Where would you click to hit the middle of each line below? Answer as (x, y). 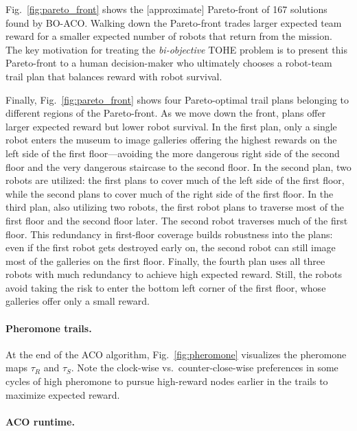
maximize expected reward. (63, 394)
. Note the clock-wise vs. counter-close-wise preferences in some (205, 368)
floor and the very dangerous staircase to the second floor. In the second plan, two (178, 166)
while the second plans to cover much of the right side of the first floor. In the (170, 193)
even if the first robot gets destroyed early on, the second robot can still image (171, 247)
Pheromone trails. (49, 328)
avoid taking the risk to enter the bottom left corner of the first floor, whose (166, 287)
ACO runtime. (40, 421)
